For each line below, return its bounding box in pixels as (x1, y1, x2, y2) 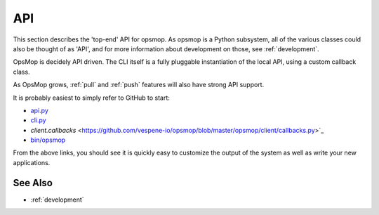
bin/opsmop (30, 136, 66, 144)
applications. (13, 158, 51, 167)
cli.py (30, 116, 46, 124)
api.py (30, 106, 49, 115)
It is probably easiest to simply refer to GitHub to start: (13, 93, 170, 102)
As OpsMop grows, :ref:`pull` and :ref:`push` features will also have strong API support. (13, 81, 265, 89)
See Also (13, 176, 53, 189)
